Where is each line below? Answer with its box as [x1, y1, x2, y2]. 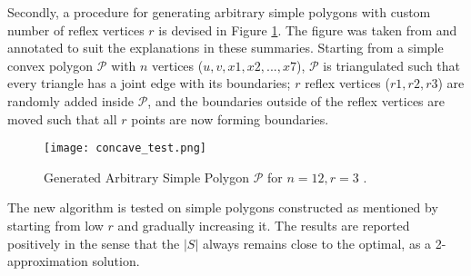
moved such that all [7, 109, 117, 128]
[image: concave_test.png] [44, 142, 206, 155]
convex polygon [7, 55, 94, 74]
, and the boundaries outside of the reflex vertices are [147, 91, 445, 110]
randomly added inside [7, 91, 134, 110]
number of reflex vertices [7, 20, 145, 39]
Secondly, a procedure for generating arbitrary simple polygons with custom [7, 3, 431, 21]
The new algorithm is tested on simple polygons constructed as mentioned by [7, 198, 438, 217]
